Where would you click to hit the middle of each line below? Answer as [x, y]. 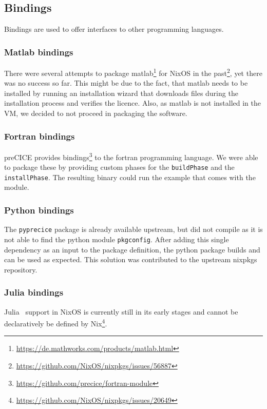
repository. [21, 269]
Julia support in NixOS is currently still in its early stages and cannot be [121, 311]
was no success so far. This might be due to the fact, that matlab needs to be [126, 83]
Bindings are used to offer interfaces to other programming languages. [114, 29]
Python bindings [39, 210]
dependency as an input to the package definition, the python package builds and [132, 249]
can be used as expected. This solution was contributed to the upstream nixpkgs [131, 259]
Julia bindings [34, 292]
